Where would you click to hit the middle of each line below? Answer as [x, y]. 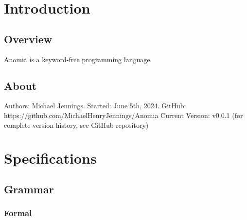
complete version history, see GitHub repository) [76, 125]
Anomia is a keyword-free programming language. [78, 59]
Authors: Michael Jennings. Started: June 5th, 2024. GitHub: [95, 106]
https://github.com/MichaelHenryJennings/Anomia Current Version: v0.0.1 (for [123, 115]
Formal [18, 213]
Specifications [50, 158]
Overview [28, 39]
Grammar [29, 189]
